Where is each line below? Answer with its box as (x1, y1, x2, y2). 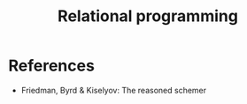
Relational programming (58, 6, 238, 26)
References (8, 56, 95, 76)
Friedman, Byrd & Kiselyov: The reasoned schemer (20, 85, 207, 95)
